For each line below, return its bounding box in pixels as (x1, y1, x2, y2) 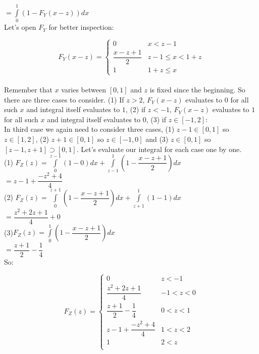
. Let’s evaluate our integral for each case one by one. (76, 143, 242, 154)
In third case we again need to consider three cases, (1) (4, 124, 175, 134)
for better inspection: (48, 22, 114, 32)
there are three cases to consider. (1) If (4, 94, 124, 105)
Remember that (4, 84, 53, 94)
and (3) (145, 133, 169, 144)
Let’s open (4, 22, 36, 32)
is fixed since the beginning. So (149, 84, 245, 94)
